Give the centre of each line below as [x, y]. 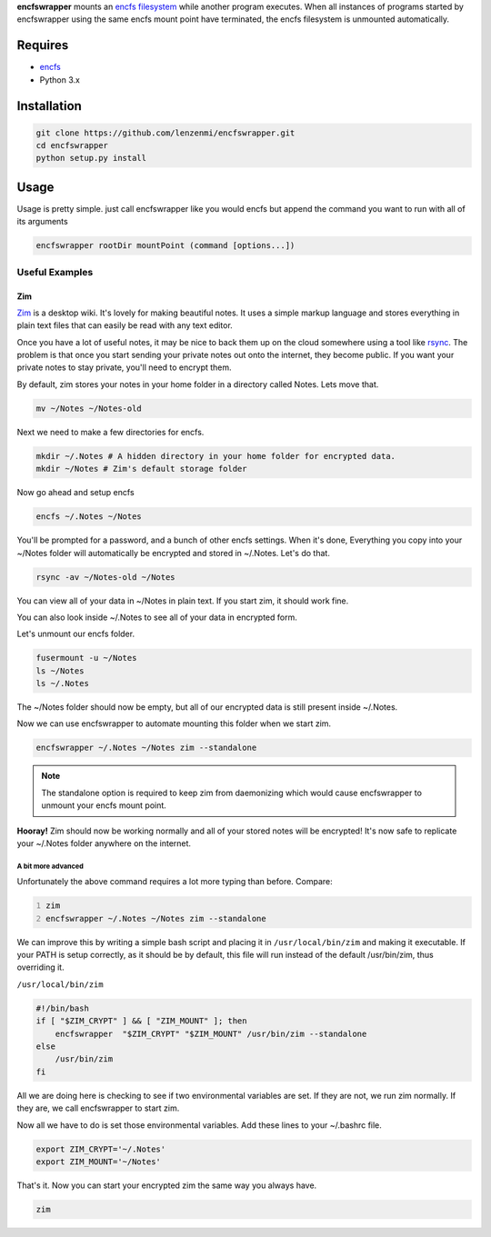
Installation [49, 106]
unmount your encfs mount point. [104, 805]
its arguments [42, 222]
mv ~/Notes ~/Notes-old [89, 408]
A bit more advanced [50, 866]
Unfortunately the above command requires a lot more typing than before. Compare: [175, 882]
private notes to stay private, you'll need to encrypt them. [124, 367]
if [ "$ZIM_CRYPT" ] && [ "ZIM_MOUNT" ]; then [141, 1021]
